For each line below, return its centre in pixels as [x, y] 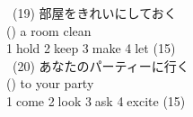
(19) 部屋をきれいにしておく [94, 13]
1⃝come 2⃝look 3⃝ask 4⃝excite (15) [96, 100]
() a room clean [49, 30]
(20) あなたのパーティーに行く [101, 65]
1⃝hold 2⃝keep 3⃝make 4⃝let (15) [91, 48]
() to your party [50, 83]
